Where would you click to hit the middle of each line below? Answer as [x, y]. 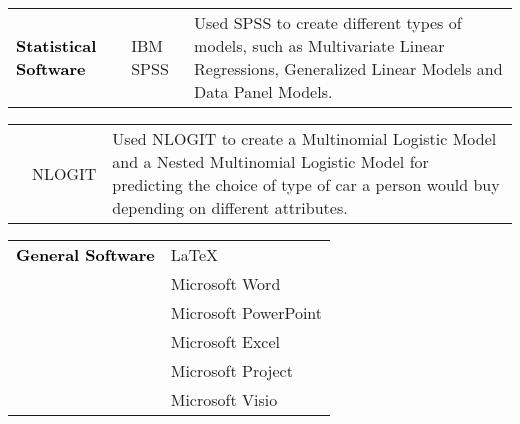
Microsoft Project [231, 370]
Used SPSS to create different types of [328, 22]
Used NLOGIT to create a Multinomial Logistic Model [304, 138]
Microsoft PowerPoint [246, 312]
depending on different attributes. [230, 207]
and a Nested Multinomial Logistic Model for [270, 161]
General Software [85, 254]
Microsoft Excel [225, 341]
